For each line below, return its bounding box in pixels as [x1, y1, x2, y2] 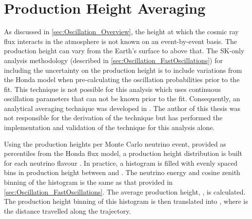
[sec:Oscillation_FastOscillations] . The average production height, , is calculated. [4, 186, 246, 197]
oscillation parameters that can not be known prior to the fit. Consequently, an [4, 93, 240, 104]
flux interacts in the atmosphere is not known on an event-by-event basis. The [4, 36, 237, 46]
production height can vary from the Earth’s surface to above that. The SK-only [4, 45, 245, 56]
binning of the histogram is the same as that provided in [4, 177, 173, 187]
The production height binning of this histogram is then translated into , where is [4, 196, 248, 206]
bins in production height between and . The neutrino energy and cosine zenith [4, 167, 240, 177]
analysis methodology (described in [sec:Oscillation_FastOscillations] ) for [4, 55, 223, 65]
